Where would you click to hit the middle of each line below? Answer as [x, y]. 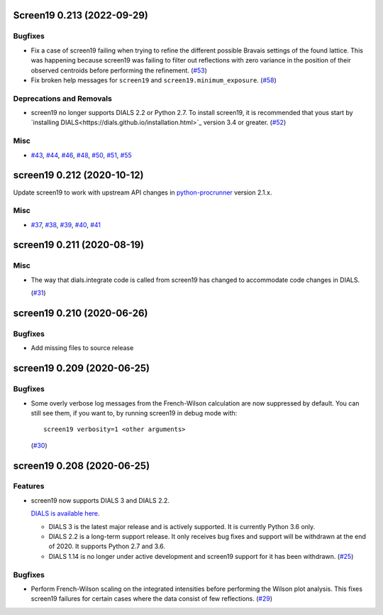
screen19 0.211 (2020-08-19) [79, 245]
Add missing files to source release [82, 348]
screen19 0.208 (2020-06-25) [82, 466]
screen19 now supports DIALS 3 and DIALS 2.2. [100, 500]
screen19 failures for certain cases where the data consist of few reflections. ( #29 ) [152, 599]
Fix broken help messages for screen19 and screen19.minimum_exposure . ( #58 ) [154, 80]
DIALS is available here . [65, 513]
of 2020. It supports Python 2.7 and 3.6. [107, 546]
